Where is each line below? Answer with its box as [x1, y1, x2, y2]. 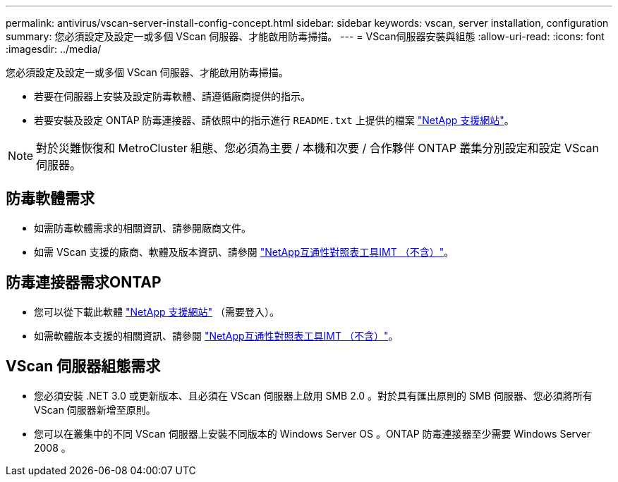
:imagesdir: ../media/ [6, 43, 102, 55]
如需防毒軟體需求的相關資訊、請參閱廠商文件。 [34, 221, 251, 234]
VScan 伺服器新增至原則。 [34, 403, 156, 416]
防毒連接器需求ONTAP [6, 273, 162, 292]
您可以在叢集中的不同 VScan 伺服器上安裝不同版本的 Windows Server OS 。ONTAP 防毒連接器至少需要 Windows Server [34, 427, 591, 440]
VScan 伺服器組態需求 [6, 357, 161, 376]
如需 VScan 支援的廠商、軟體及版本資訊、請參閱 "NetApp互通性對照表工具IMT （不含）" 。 [34, 245, 454, 258]
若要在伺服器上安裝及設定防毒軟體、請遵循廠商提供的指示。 [34, 90, 310, 102]
